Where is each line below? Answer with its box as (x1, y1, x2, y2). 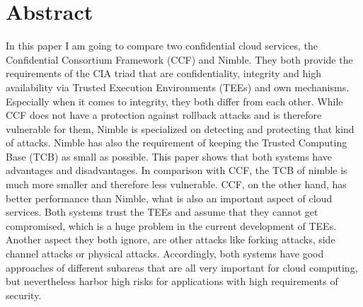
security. (6, 287, 42, 302)
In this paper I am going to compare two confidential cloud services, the (6, 38, 318, 53)
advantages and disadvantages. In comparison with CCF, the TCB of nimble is (6, 163, 347, 178)
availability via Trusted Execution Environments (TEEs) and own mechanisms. (6, 79, 350, 94)
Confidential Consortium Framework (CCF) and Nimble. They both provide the (6, 52, 353, 66)
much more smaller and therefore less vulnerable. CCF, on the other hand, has (6, 177, 347, 192)
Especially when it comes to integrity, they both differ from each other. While (6, 93, 343, 108)
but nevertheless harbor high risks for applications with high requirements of (6, 274, 338, 289)
